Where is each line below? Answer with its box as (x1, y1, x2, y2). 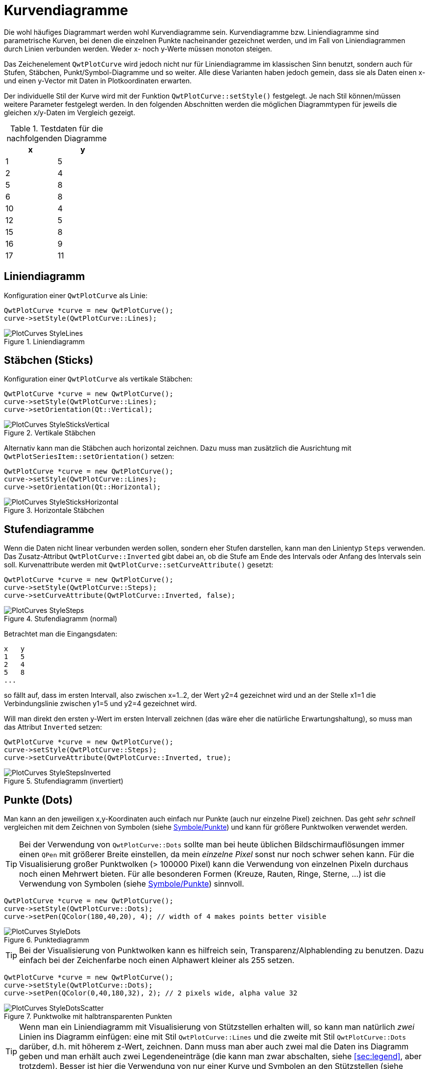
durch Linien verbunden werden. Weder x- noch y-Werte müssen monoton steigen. (4, 44, 272, 53)
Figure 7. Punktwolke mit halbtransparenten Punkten (4, 1012, 172, 1021)
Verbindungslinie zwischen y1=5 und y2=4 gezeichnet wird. (4, 699, 197, 708)
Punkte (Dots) (4, 793, 73, 806)
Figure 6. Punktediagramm (4, 936, 89, 944)
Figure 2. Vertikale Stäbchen (4, 429, 96, 437)
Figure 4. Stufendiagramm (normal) (4, 614, 118, 623)
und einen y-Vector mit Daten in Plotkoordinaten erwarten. (4, 76, 192, 85)
